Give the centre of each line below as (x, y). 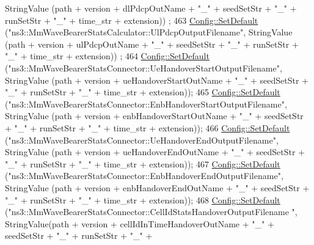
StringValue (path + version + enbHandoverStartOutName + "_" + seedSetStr (154, 116)
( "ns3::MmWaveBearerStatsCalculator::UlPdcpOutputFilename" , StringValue (149, 32)
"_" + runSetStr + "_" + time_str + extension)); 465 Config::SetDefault (143, 92)
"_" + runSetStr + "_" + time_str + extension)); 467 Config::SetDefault (143, 163)
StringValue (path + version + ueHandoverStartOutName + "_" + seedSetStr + (157, 80)
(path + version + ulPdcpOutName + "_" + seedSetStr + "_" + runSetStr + (152, 44)
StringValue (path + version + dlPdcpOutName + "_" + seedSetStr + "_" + (151, 8)
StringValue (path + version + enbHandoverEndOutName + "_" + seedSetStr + (157, 187)
